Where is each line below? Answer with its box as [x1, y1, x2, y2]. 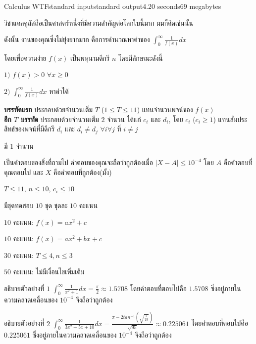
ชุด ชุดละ [45, 200, 68, 211]
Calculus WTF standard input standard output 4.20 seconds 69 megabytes [4, 1, 221, 11]
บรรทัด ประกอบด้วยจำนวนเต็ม [20, 114, 99, 124]
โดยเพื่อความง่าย [4, 52, 47, 63]
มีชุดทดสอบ [4, 200, 34, 211]
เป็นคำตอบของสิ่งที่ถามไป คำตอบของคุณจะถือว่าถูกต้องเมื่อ [4, 157, 154, 168]
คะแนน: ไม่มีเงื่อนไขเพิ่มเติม [13, 266, 85, 277]
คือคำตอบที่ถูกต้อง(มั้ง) [53, 167, 112, 177]
